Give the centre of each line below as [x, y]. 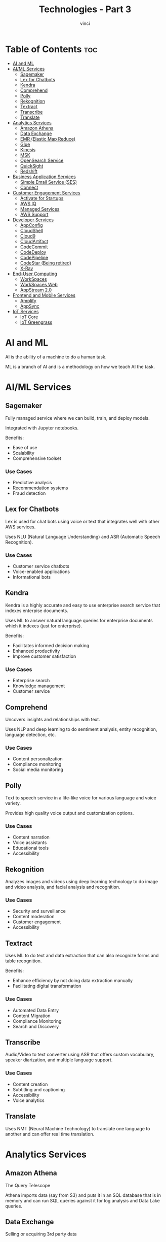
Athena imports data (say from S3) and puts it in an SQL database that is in [83, 1195]
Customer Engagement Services [46, 193]
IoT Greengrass [36, 322]
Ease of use [25, 447]
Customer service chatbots [41, 566]
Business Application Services [44, 177]
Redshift [29, 171]
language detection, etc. [31, 734]
